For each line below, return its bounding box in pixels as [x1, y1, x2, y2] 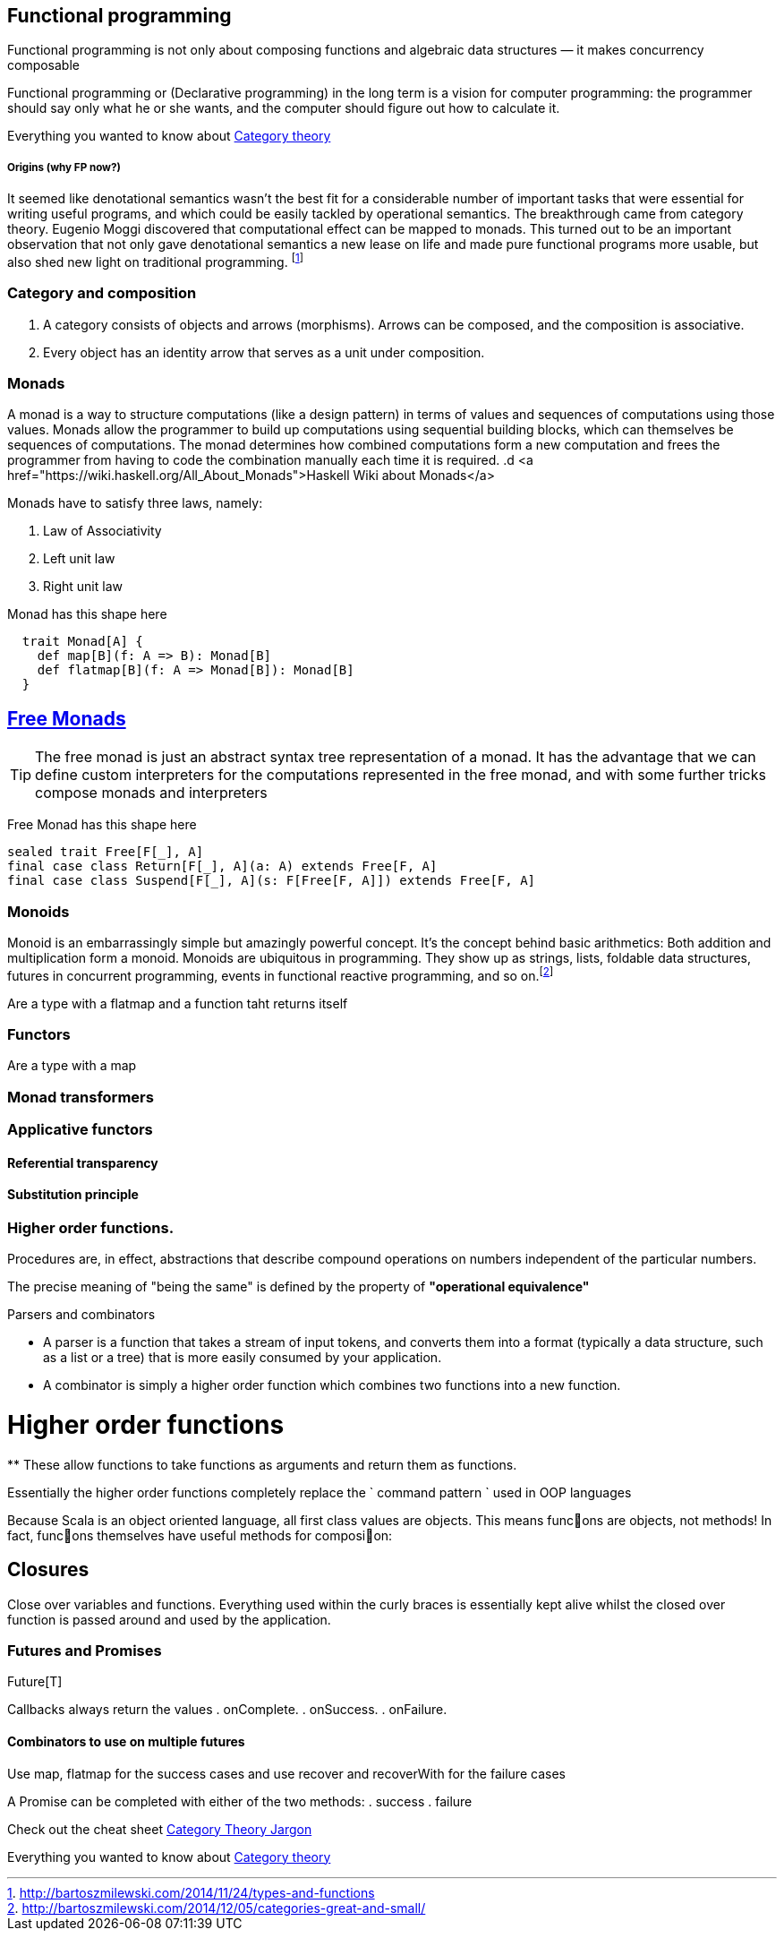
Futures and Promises [7, 1642, 162, 1660]
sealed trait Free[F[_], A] [7, 845, 204, 860]
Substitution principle [7, 1187, 139, 1203]
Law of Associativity [43, 523, 162, 539]
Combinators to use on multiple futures [7, 1734, 245, 1750]
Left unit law [43, 551, 115, 567]
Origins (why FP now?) [7, 160, 121, 174]
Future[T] [7, 1674, 63, 1690]
